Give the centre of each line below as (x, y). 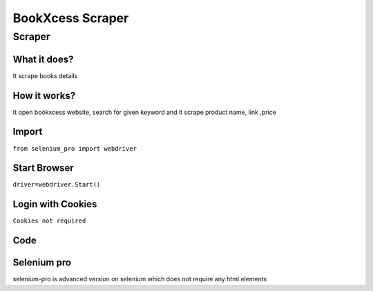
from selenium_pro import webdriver (75, 148)
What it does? (43, 59)
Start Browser (43, 168)
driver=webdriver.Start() (57, 185)
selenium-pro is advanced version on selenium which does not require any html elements (140, 279)
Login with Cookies (55, 204)
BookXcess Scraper (71, 18)
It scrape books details (45, 75)
